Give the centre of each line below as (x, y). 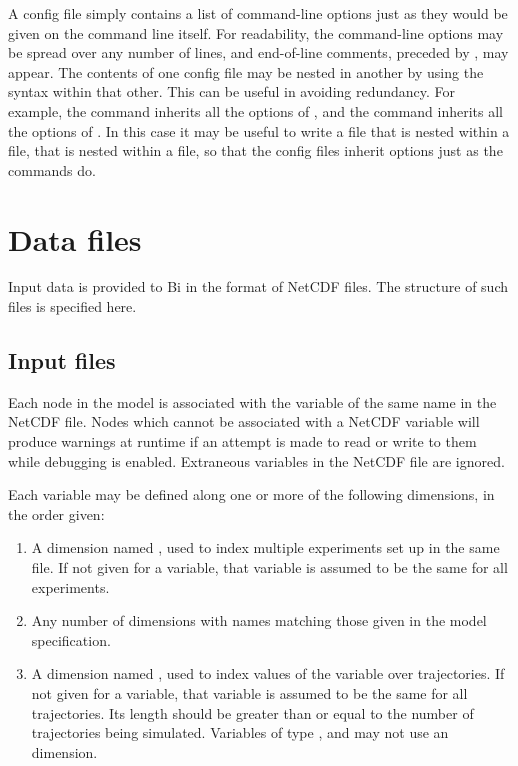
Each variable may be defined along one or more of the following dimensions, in (251, 494)
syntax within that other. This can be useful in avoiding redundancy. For (232, 91)
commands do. (52, 169)
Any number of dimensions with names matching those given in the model (259, 620)
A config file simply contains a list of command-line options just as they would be (258, 13)
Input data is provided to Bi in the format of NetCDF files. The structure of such (258, 286)
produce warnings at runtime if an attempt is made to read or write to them (242, 441)
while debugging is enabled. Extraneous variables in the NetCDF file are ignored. (256, 460)
